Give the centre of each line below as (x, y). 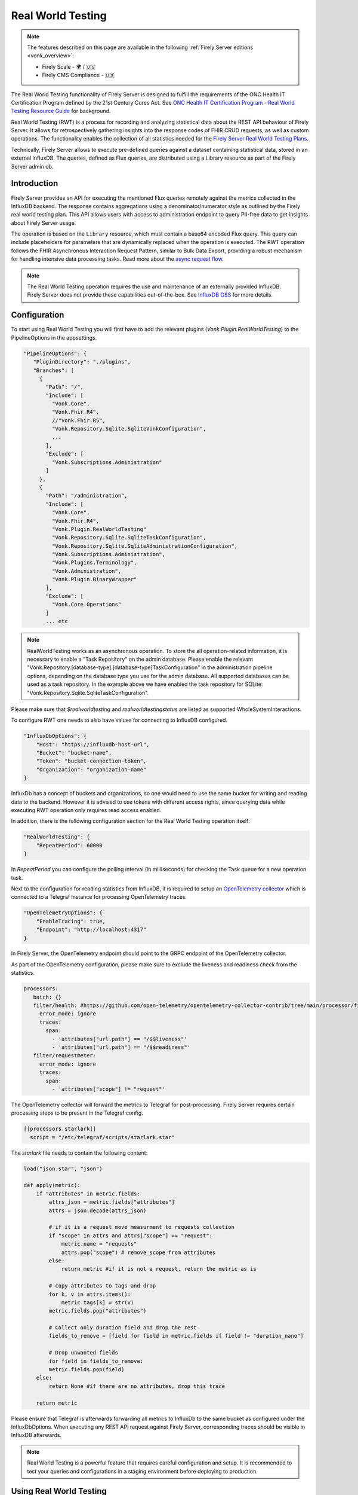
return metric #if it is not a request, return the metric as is (159, 1269)
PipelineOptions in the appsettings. (54, 337)
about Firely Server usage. (44, 223)
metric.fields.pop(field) (87, 1370)
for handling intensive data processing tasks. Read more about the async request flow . (117, 259)
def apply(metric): (52, 1185)
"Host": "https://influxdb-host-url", (93, 744)
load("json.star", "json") (63, 1168)
